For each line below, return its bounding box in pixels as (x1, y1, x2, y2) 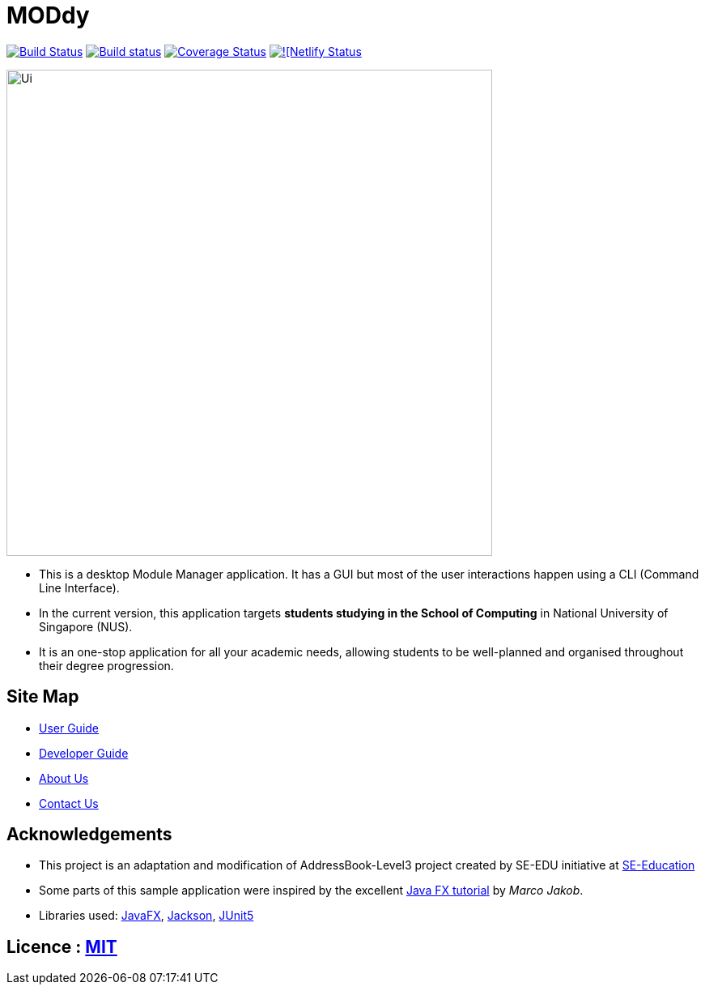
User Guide (39, 720, 100, 735)
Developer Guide (39, 745, 129, 760)
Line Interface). (39, 580, 120, 595)
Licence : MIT (6, 936, 117, 957)
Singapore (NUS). (39, 619, 133, 634)
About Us (39, 771, 89, 785)
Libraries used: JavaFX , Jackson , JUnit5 (39, 908, 254, 923)
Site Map (6, 686, 79, 707)
